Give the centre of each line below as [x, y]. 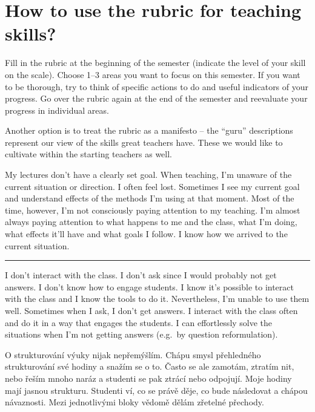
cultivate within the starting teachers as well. [89, 154]
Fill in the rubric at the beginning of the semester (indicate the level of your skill [155, 63]
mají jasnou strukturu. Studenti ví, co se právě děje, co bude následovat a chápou [156, 390]
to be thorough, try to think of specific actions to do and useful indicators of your [157, 86]
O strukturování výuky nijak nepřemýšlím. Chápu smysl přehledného [133, 354]
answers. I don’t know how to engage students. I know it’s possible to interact [149, 286]
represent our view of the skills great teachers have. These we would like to [144, 142]
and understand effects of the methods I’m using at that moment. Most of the [150, 198]
